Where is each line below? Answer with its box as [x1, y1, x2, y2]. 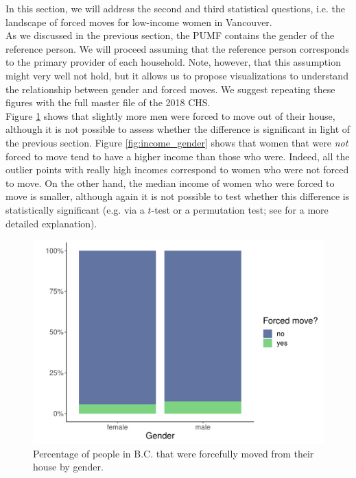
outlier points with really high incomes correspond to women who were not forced [5, 162, 349, 177]
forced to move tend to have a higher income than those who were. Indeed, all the [5, 149, 350, 163]
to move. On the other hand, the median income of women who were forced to [5, 175, 335, 190]
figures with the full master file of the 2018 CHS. [5, 95, 211, 110]
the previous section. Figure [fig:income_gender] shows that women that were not [5, 135, 348, 149]
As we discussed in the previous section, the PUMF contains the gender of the [5, 28, 335, 42]
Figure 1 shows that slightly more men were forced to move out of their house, [5, 108, 335, 123]
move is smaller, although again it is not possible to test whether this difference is [5, 189, 350, 203]
